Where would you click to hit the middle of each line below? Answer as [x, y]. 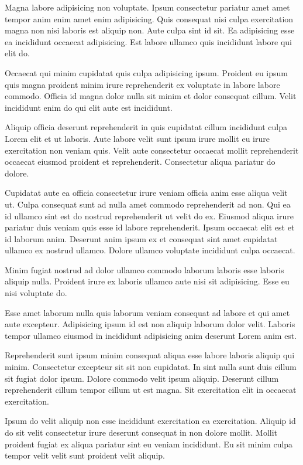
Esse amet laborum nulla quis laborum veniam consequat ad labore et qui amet [147, 312]
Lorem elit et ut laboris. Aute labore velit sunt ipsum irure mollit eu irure [137, 138]
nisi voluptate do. [36, 293]
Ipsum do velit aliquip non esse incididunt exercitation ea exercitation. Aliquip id [150, 421]
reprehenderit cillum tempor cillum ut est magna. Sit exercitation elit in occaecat [151, 390]
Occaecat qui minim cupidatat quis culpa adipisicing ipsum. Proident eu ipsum [146, 72]
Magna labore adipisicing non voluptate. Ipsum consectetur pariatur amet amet [147, 7]
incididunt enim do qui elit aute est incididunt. [89, 107]
